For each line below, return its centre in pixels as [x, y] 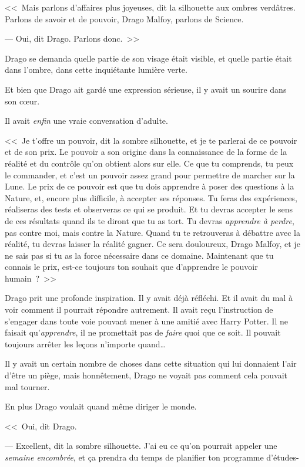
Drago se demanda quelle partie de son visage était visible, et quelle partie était [148, 58]
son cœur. [22, 101]
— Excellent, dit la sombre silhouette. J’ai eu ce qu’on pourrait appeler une [141, 446]
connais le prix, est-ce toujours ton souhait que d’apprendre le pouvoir [131, 267]
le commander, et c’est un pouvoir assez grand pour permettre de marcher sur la [150, 175]
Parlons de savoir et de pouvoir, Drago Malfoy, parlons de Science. [124, 18]
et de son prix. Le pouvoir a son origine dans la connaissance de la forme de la [146, 152]
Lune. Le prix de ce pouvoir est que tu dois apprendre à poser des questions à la [150, 186]
